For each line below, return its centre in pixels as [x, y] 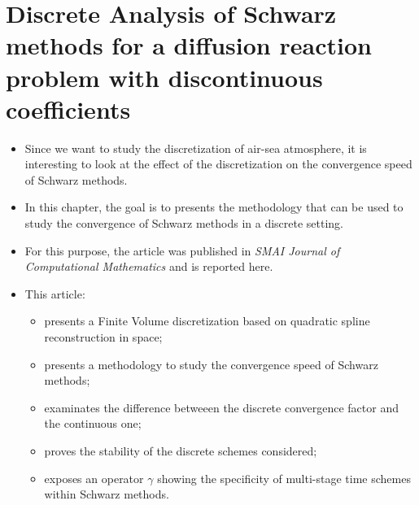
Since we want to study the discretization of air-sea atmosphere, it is [196, 148]
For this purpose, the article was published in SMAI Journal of [182, 250]
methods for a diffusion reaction [189, 45]
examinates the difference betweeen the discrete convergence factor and [221, 407]
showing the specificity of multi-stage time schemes [284, 478]
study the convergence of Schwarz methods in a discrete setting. [184, 223]
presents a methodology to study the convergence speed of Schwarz [211, 364]
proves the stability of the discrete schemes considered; [181, 451]
